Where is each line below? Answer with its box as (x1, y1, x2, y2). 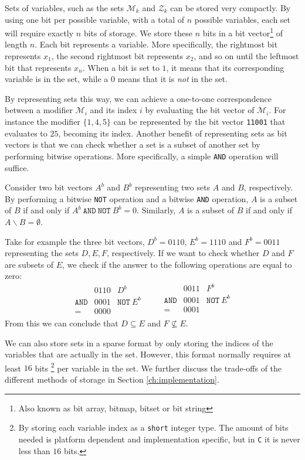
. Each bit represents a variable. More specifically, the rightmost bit (35, 38, 277, 50)
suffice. (5, 161, 29, 173)
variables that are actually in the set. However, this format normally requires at (5, 348, 292, 360)
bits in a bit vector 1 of (202, 25, 283, 39)
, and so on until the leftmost (194, 50, 299, 62)
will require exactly (5, 26, 74, 39)
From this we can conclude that (5, 317, 118, 329)
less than (18, 444, 50, 456)
